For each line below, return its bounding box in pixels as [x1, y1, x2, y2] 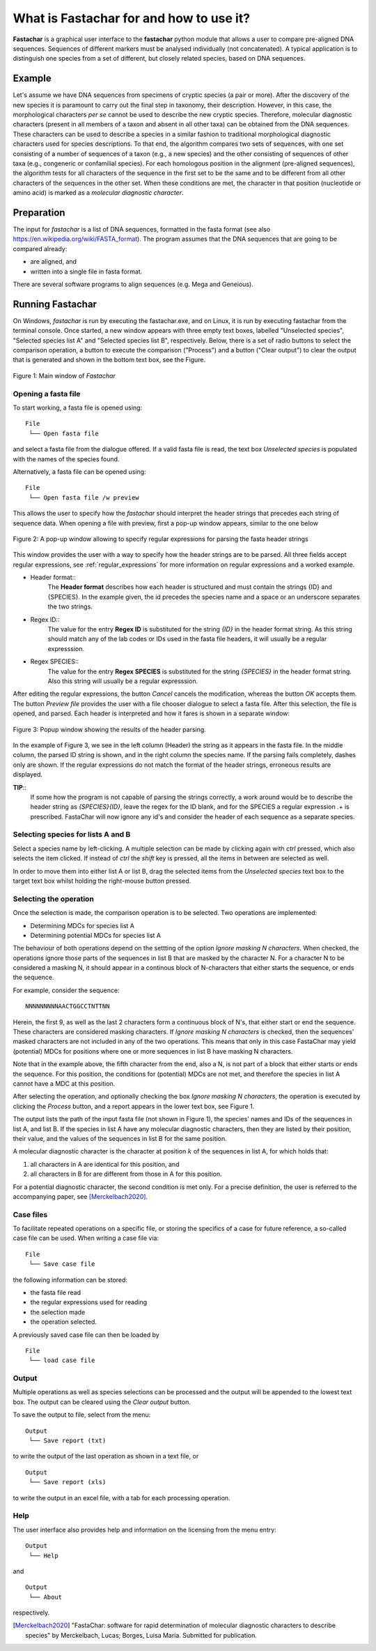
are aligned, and [30, 257, 77, 266]
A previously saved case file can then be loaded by [13, 1330, 159, 1339]
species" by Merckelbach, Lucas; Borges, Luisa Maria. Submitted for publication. [25, 1631, 257, 1639]
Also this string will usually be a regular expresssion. [47, 677, 198, 685]
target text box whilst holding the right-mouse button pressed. [13, 876, 191, 885]
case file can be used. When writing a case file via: [13, 1234, 159, 1242]
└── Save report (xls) [29, 1478, 107, 1486]
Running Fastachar [13, 298, 97, 310]
